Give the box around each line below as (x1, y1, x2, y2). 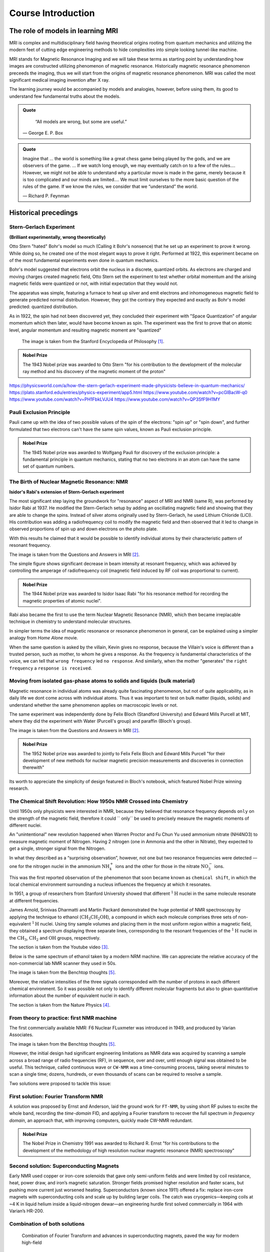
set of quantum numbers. (22, 463, 75, 469)
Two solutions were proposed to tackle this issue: (9, 1080, 111, 1086)
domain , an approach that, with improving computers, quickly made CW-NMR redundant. (9, 1117, 193, 1123)
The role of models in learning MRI (9, 27, 118, 35)
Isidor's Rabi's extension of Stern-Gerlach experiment (9, 489, 124, 495)
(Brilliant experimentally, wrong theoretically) (9, 234, 106, 240)
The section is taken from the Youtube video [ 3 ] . (9, 944, 109, 950)
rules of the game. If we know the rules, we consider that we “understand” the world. (22, 183, 198, 190)
